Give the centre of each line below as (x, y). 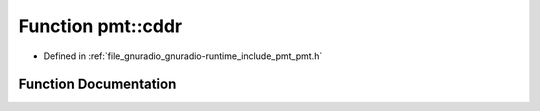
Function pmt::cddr (100, 26)
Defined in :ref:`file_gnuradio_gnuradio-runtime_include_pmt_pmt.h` (183, 56)
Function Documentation (97, 84)
